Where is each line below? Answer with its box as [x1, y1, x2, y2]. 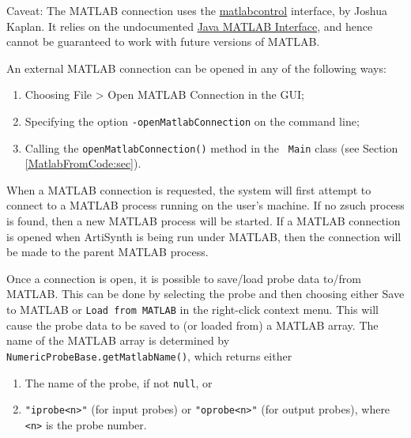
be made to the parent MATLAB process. [6, 244, 209, 260]
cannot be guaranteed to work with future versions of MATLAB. [6, 33, 320, 50]
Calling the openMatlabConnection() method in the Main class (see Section [25, 139, 398, 156]
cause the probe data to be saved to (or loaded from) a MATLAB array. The [6, 316, 379, 333]
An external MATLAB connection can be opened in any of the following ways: [6, 59, 386, 76]
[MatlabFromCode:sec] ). [25, 155, 141, 172]
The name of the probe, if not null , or [25, 374, 213, 391]
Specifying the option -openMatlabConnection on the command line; [25, 112, 360, 129]
